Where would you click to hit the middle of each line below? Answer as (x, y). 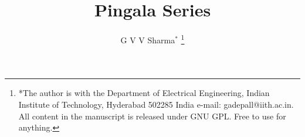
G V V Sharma (148, 40)
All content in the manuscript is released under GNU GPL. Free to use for (152, 116)
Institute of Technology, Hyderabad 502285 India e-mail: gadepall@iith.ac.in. (156, 104)
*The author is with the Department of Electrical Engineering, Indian (144, 93)
